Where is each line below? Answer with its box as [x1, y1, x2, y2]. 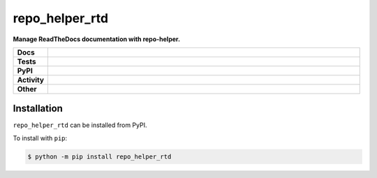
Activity [17, 75, 45, 84]
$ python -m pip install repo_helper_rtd [27, 152, 172, 161]
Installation [13, 103, 63, 114]
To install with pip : [13, 133, 68, 142]
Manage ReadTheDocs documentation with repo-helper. [13, 35, 181, 43]
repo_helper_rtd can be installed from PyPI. [13, 121, 147, 129]
